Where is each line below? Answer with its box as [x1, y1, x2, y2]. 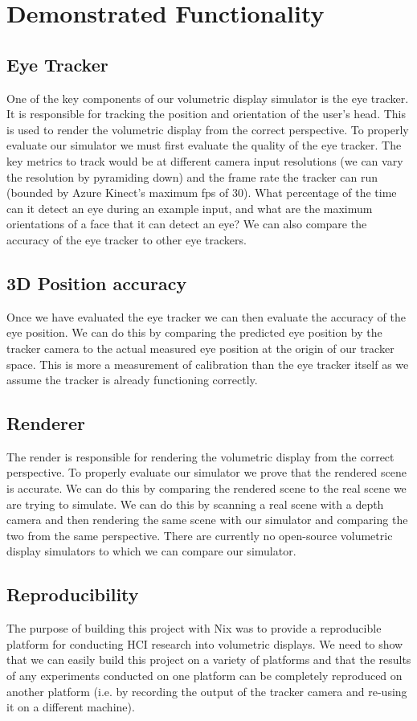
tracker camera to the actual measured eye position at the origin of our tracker [6, 339, 395, 356]
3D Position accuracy [6, 270, 187, 295]
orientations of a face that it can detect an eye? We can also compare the [6, 215, 367, 232]
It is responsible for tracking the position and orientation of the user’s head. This [6, 105, 406, 122]
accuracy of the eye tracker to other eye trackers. [6, 231, 247, 248]
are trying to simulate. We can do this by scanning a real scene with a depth [6, 495, 384, 512]
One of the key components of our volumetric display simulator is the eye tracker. [6, 89, 409, 106]
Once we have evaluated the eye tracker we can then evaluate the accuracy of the [6, 308, 407, 325]
